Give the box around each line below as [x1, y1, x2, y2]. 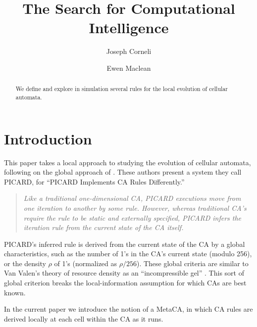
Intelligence [89, 17, 169, 38]
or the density [4, 258, 46, 268]
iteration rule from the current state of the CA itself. [23, 222, 184, 233]
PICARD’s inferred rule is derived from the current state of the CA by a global [4, 238, 245, 249]
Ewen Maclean [106, 62, 151, 73]
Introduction [4, 128, 92, 148]
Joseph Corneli [106, 46, 152, 56]
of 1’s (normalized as [54, 258, 117, 268]
